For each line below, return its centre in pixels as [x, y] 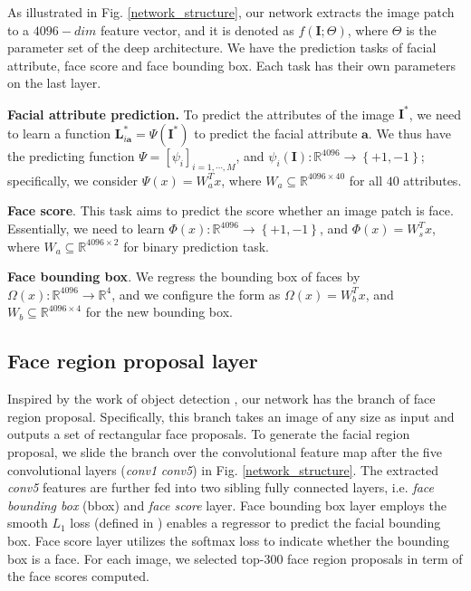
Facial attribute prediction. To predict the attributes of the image [201, 114]
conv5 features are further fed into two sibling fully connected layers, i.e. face [221, 487]
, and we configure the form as [196, 294]
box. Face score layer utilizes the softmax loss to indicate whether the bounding [228, 540]
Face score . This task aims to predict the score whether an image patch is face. [231, 210]
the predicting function [71, 156]
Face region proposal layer [133, 361]
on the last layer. [54, 83]
